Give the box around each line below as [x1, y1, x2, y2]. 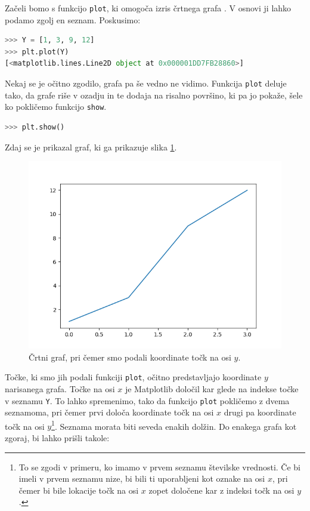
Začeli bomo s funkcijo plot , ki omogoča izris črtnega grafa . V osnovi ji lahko [5, 2, 292, 14]
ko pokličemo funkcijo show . [5, 100, 107, 113]
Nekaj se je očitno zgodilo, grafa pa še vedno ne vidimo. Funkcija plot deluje [5, 77, 287, 90]
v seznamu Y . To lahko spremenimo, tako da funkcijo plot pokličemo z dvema [5, 394, 290, 407]
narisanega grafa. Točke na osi [5, 382, 115, 395]
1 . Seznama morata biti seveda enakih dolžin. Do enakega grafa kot [51, 418, 297, 432]
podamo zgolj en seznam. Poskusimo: [5, 13, 141, 26]
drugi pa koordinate [224, 406, 296, 418]
